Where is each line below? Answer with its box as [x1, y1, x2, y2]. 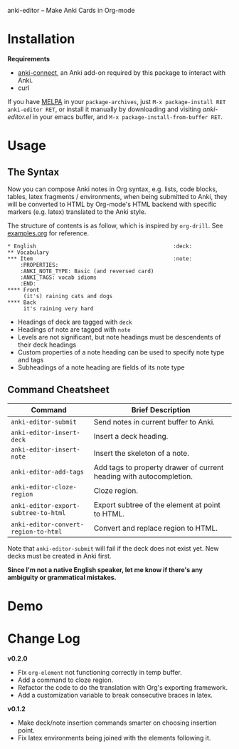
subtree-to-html [11, 509, 66, 516]
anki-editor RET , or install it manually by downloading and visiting [7, 105, 201, 113]
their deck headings [17, 340, 77, 349]
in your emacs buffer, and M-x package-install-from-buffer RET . [32, 112, 223, 121]
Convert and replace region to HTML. [93, 523, 218, 533]
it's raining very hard [23, 305, 94, 312]
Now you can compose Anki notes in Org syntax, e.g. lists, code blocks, [7, 185, 218, 193]
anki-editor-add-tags [11, 467, 84, 476]
